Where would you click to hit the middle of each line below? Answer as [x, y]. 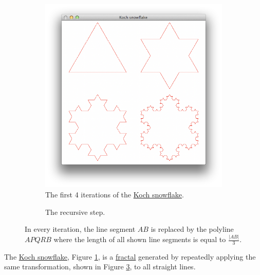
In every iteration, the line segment [80, 229]
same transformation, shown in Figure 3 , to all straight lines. [100, 267]
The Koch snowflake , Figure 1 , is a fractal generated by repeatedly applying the [130, 256]
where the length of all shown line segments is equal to [140, 239]
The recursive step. [75, 212]
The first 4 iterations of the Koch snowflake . [115, 194]
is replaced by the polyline [192, 229]
